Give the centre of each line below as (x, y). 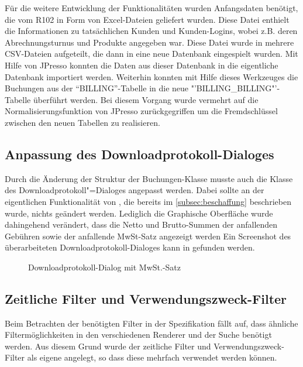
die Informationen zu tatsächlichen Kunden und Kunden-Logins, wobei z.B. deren (151, 31)
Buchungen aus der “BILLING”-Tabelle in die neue (97, 88)
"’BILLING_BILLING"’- (235, 88)
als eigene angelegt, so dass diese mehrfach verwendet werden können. (152, 357)
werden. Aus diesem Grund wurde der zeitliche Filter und (108, 346)
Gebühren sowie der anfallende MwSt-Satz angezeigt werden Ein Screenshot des (148, 236)
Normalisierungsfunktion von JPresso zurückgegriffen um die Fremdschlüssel (141, 111)
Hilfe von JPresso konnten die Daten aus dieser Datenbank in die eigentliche (142, 65)
